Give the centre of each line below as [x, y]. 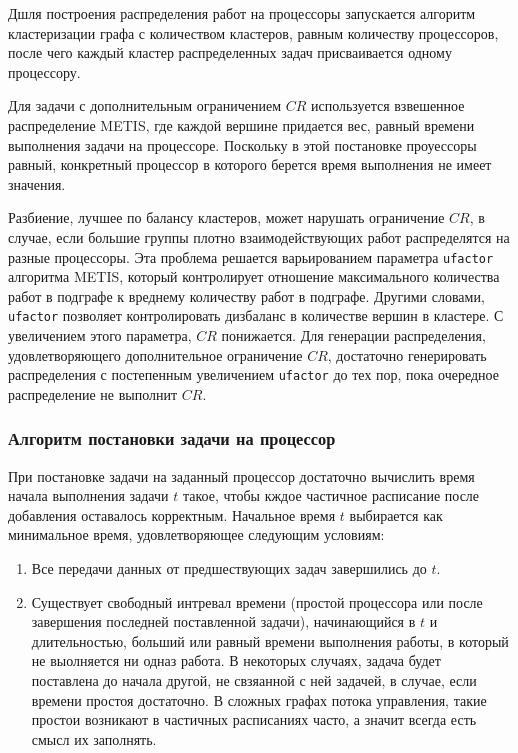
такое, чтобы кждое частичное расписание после [331, 495]
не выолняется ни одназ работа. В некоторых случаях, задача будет [236, 660]
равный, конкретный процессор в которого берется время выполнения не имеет [250, 164]
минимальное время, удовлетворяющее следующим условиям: [196, 534]
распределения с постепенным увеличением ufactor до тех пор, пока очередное [253, 374]
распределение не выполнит [93, 393]
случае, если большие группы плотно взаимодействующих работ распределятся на [259, 236]
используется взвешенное [387, 105]
